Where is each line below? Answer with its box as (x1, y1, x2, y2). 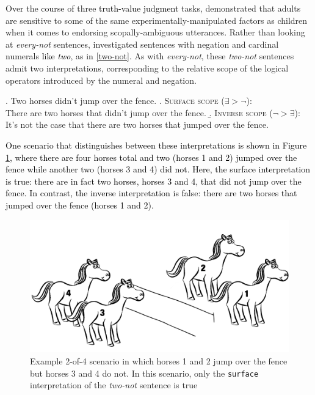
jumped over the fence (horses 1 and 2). (5, 198, 154, 211)
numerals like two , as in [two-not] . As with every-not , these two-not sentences (5, 50, 294, 62)
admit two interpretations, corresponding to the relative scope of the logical (5, 61, 289, 74)
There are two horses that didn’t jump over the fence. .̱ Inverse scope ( (5, 106, 273, 119)
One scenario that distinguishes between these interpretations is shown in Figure (5, 138, 307, 151)
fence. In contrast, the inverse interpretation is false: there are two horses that (5, 186, 297, 199)
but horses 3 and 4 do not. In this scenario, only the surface (30, 366, 259, 379)
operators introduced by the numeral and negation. (5, 73, 197, 86)
